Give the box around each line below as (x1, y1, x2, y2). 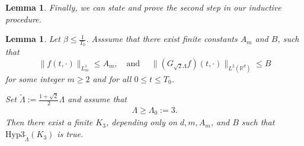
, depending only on (105, 116, 177, 128)
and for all (92, 72, 132, 85)
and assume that (68, 93, 127, 105)
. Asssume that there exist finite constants (86, 33, 238, 45)
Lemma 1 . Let (5, 33, 60, 45)
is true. (57, 128, 84, 140)
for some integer (5, 72, 65, 85)
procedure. (5, 12, 41, 25)
